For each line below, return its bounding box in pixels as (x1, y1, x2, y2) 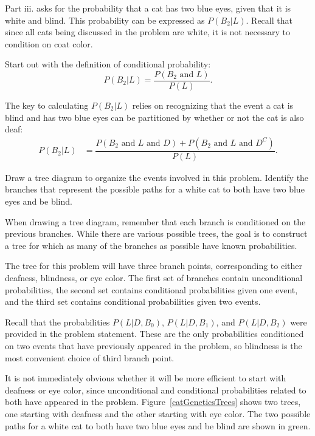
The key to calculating (5, 99, 89, 112)
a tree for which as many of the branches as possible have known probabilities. (5, 239, 297, 251)
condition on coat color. (5, 37, 93, 50)
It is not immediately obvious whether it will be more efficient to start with (5, 372, 286, 384)
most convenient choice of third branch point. (5, 351, 175, 364)
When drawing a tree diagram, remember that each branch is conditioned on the (5, 215, 306, 228)
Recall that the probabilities (5, 315, 110, 328)
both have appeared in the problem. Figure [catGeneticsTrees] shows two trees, (5, 395, 301, 408)
